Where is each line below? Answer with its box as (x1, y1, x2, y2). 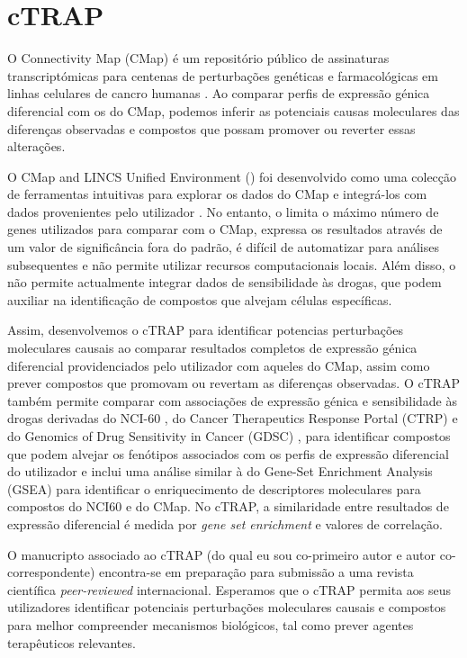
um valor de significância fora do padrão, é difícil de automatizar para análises (7, 238, 439, 257)
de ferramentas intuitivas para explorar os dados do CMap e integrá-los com (7, 185, 427, 203)
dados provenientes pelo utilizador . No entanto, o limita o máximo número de (7, 202, 439, 221)
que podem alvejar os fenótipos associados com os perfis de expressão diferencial (7, 444, 449, 463)
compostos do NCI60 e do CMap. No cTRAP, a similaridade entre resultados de (7, 497, 449, 516)
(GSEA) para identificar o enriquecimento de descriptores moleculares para (7, 479, 421, 498)
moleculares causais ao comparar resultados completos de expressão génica (7, 338, 418, 357)
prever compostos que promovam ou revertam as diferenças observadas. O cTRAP (7, 374, 461, 392)
